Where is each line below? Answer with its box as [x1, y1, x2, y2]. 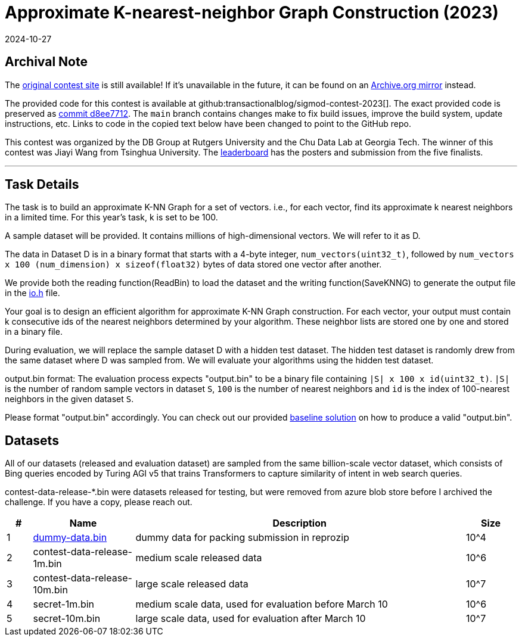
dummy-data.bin [33, 531, 107, 544]
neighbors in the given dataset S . [5, 394, 134, 404]
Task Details [5, 177, 79, 192]
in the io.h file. [5, 288, 60, 298]
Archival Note [5, 54, 88, 70]
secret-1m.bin [33, 598, 95, 611]
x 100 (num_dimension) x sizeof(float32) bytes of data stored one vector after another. [5, 259, 382, 270]
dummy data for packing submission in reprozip [135, 531, 349, 544]
